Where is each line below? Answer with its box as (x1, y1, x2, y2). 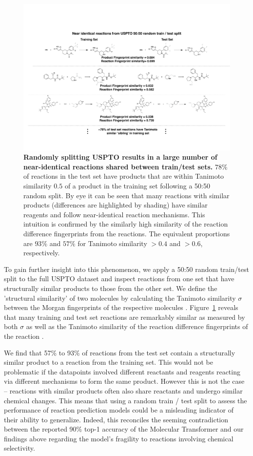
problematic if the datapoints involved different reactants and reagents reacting (4, 366, 240, 376)
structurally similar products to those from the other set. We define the (4, 283, 217, 293)
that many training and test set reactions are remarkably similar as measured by (4, 311, 245, 322)
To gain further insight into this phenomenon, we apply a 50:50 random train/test (4, 264, 249, 274)
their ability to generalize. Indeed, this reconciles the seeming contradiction (4, 414, 229, 424)
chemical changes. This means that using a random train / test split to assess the (4, 395, 247, 405)
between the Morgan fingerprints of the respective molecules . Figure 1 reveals (4, 302, 238, 312)
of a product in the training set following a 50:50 (64, 181, 210, 191)
